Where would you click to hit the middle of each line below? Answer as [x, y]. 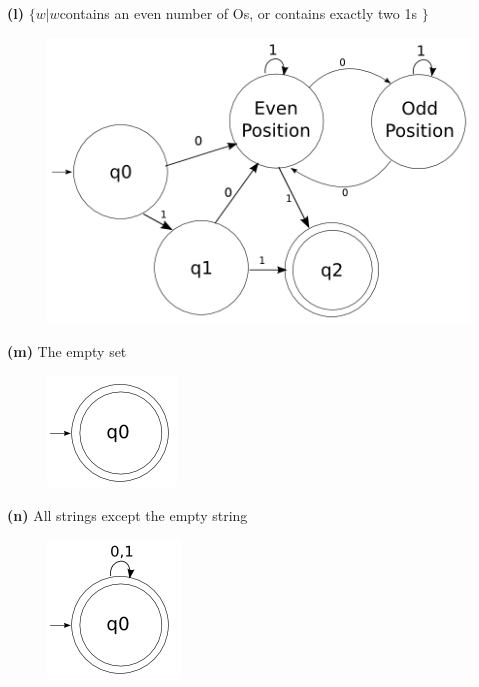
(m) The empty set [67, 351]
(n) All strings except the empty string [127, 514]
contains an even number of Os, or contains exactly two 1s [238, 13]
